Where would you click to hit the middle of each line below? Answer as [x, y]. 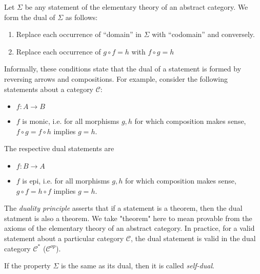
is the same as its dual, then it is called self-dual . [137, 266]
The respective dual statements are [59, 148]
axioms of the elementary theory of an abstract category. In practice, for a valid [129, 228]
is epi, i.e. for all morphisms [66, 180]
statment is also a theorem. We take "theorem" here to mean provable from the [128, 218]
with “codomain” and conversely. [203, 34]
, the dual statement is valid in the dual [193, 238]
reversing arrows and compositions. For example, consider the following [116, 78]
